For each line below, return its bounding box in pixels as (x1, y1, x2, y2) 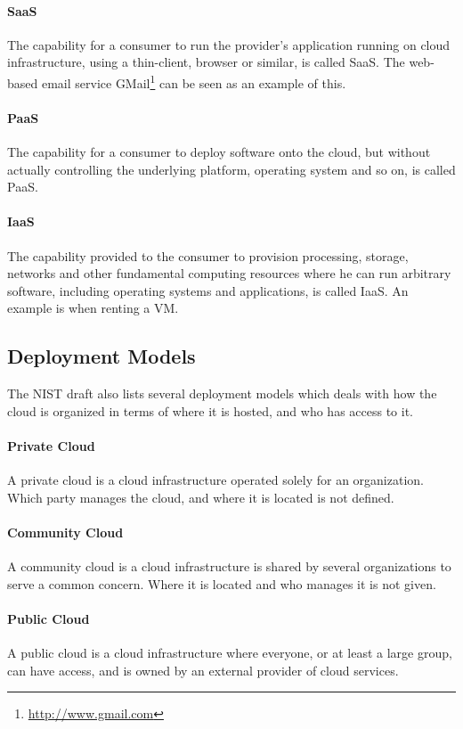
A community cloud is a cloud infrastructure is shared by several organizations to (7, 557, 451, 576)
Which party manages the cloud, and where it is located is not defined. (7, 487, 394, 506)
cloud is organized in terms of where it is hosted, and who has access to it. (7, 401, 413, 420)
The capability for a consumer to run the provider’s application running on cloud (7, 35, 451, 53)
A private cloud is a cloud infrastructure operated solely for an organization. (7, 471, 424, 489)
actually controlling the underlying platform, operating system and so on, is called (7, 160, 456, 178)
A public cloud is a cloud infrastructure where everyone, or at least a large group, (7, 643, 452, 662)
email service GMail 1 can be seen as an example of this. (41, 70, 346, 92)
